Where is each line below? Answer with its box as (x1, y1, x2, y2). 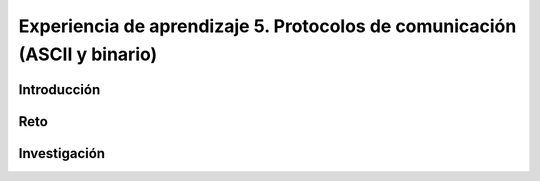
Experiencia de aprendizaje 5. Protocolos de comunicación (18, 15, 517, 37)
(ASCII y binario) (18, 43, 158, 65)
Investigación (18, 145, 105, 162)
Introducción (18, 81, 101, 98)
